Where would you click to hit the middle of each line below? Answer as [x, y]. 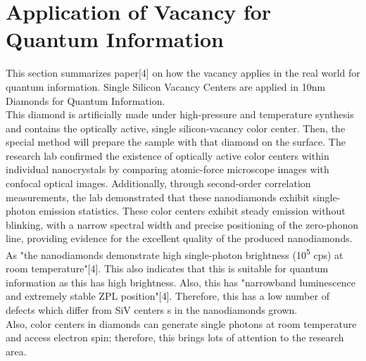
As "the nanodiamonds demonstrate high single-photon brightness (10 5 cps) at [175, 254]
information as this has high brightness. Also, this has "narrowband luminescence [181, 282]
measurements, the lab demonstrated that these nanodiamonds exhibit [158, 197]
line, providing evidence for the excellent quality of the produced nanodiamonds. [179, 238]
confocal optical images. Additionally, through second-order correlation [158, 183]
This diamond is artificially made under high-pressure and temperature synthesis [180, 114]
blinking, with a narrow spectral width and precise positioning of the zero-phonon [182, 224]
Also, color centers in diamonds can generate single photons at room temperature [181, 323]
